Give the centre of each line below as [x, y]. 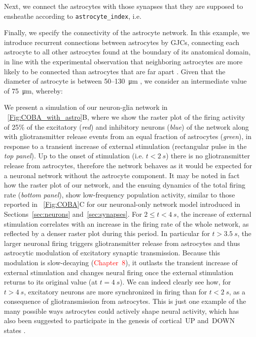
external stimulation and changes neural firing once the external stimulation [119, 272]
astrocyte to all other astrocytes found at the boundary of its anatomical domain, [127, 52]
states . [15, 330]
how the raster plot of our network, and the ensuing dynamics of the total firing [125, 185]
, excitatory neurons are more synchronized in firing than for [115, 291]
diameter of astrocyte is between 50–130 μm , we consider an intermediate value [125, 81]
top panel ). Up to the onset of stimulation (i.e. [74, 156]
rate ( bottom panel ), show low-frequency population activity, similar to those [120, 194]
